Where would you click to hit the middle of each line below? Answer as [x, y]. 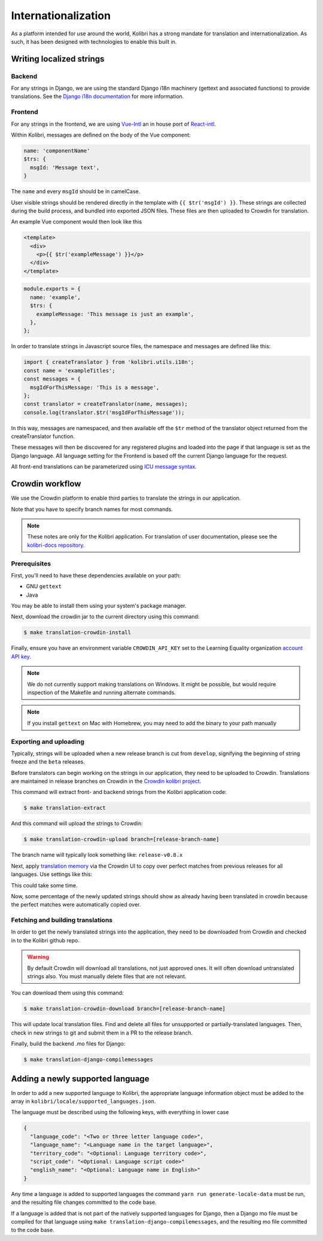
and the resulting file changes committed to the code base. [84, 1202]
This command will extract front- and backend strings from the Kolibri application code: [119, 792]
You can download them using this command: [67, 993]
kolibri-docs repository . [56, 545]
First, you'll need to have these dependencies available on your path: [96, 575]
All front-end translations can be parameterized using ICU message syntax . [104, 467]
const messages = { [52, 379]
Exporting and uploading [48, 741]
